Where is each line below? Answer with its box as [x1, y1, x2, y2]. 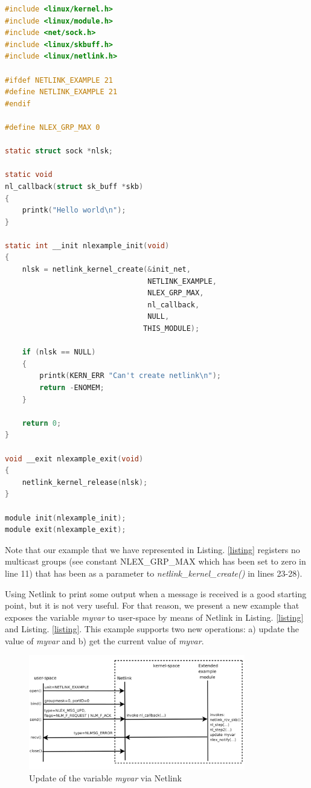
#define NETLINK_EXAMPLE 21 [5, 88, 118, 97]
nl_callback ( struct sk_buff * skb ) [5, 182, 144, 191]
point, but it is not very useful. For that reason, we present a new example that [5, 599, 300, 612]
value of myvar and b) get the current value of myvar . [5, 634, 204, 647]
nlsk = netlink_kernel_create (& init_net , [22, 265, 191, 274]
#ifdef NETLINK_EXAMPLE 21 [5, 75, 113, 85]
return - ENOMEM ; [39, 383, 104, 392]
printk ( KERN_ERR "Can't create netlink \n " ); [39, 371, 222, 380]
